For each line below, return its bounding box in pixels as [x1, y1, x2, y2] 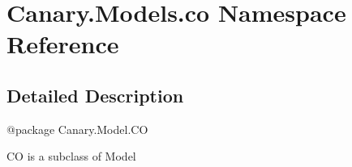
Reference [6, 27, 119, 61]
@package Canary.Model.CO [6, 120, 148, 137]
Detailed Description [6, 82, 184, 107]
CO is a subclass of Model [6, 148, 136, 165]
